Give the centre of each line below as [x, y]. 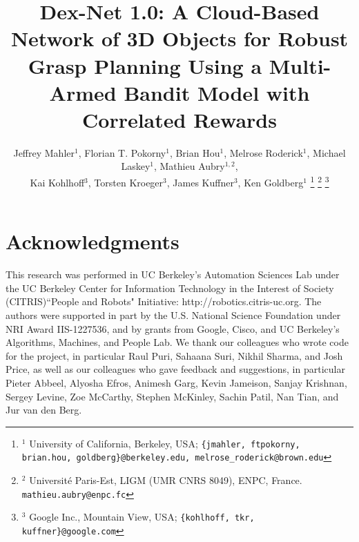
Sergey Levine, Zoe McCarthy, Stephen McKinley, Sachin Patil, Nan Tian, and [172, 396]
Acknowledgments [93, 241]
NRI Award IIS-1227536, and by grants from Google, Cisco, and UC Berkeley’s [173, 328]
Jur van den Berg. [44, 410]
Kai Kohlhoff [57, 182]
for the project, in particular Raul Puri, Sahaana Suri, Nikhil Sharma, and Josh [174, 355]
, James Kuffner [200, 182]
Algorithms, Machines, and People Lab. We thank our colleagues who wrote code [177, 342]
